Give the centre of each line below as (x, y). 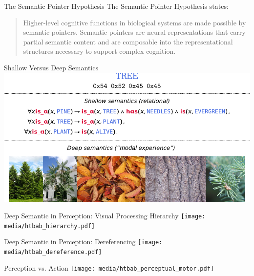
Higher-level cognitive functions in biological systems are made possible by (135, 22)
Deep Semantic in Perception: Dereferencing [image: (83, 242)
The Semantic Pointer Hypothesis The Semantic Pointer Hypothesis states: (116, 6)
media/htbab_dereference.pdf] (53, 252)
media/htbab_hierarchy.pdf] (50, 226)
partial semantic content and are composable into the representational (128, 41)
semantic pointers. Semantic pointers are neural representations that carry (134, 32)
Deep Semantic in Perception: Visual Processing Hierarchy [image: (105, 215)
